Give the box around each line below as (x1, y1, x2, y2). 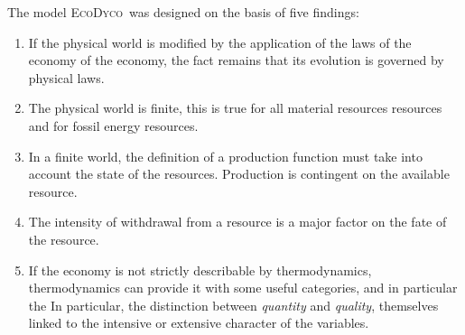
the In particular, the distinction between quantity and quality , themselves (28, 295, 439, 314)
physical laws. (28, 68, 105, 87)
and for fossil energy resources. (28, 116, 199, 135)
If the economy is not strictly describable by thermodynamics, (28, 260, 372, 279)
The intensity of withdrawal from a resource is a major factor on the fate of (28, 212, 447, 231)
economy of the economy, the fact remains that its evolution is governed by (28, 51, 444, 70)
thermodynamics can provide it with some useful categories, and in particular (28, 278, 458, 297)
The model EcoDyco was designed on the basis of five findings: (7, 3, 359, 21)
